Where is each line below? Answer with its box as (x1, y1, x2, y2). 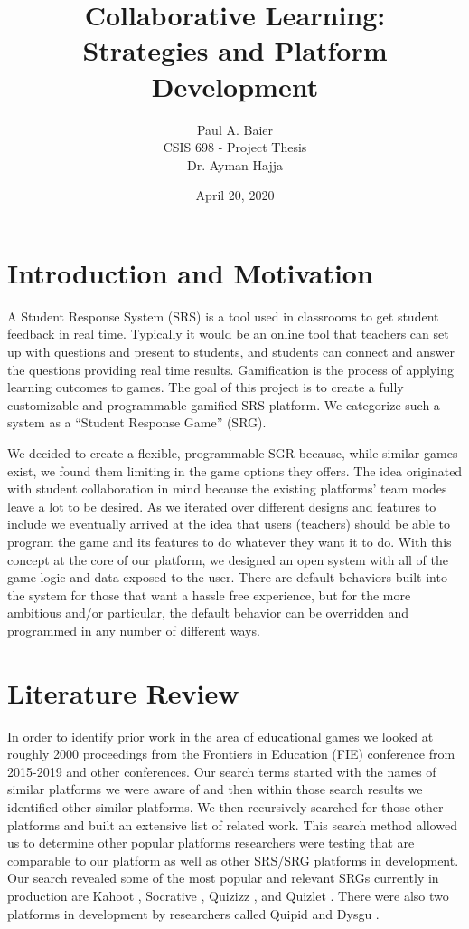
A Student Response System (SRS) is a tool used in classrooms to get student (7, 306, 439, 325)
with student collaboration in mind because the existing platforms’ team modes (7, 479, 447, 498)
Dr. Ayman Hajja (186, 155, 284, 174)
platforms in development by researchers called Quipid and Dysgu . (7, 904, 380, 923)
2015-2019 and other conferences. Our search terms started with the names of (7, 761, 436, 781)
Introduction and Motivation (7, 254, 373, 291)
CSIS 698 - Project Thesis (163, 138, 307, 157)
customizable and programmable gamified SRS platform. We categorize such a (7, 395, 440, 414)
